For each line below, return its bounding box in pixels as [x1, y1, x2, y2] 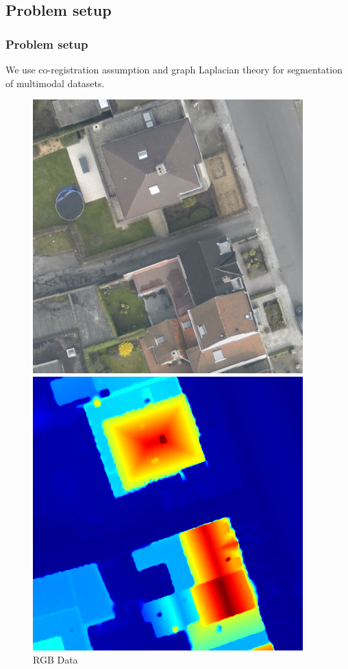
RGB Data [33, 653, 78, 667]
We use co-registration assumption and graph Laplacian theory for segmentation [5, 62, 343, 76]
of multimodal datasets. [5, 75, 105, 90]
